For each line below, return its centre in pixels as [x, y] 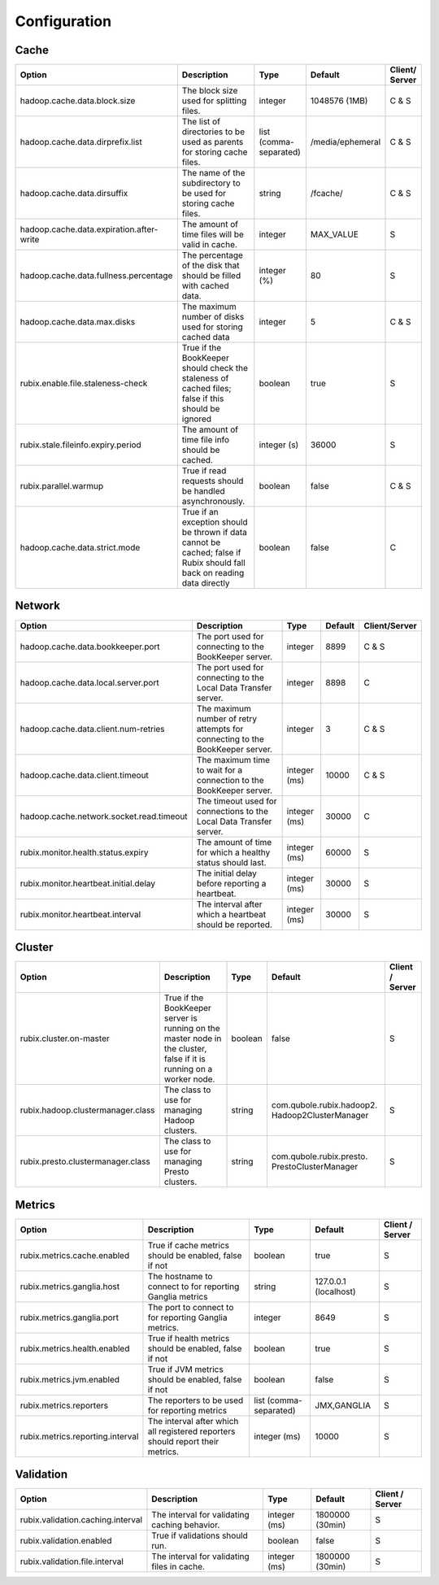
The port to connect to [191, 1307]
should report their [183, 1441]
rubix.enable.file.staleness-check [84, 384]
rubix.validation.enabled [66, 1541]
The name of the [213, 173]
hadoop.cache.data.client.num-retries [93, 729]
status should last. [231, 862]
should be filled [211, 276]
